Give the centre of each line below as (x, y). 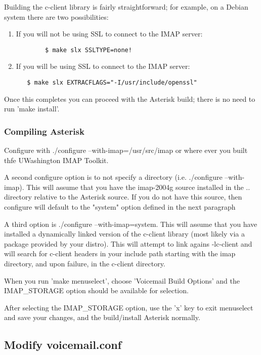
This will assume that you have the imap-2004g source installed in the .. (138, 187)
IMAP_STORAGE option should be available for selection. (96, 290)
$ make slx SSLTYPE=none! (89, 50)
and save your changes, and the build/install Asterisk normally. (102, 317)
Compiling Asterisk (44, 131)
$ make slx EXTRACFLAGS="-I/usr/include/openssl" (112, 83)
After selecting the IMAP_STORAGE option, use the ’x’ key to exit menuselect (129, 307)
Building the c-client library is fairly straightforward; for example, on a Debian (126, 7)
